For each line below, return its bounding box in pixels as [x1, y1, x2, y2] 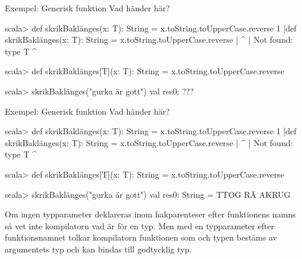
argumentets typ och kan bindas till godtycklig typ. [5, 242, 192, 255]
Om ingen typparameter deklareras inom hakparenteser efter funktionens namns [5, 208, 296, 220]
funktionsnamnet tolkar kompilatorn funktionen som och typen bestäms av [5, 231, 277, 244]
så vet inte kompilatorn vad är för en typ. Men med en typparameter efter [5, 219, 275, 232]
